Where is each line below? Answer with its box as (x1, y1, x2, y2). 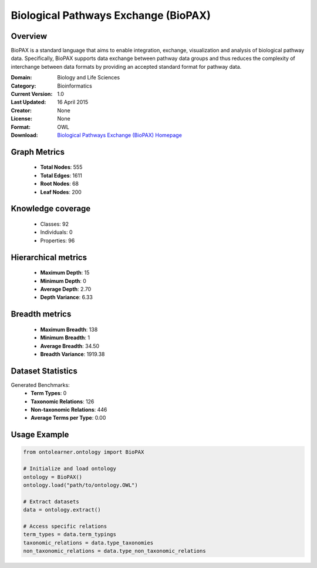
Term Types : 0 (31, 390, 67, 397)
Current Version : (11, 91, 53, 98)
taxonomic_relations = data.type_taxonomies (23, 539, 154, 546)
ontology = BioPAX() (23, 473, 82, 480)
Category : (11, 82, 36, 89)
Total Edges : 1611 (40, 172, 82, 179)
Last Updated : (11, 99, 46, 106)
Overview (11, 31, 48, 41)
